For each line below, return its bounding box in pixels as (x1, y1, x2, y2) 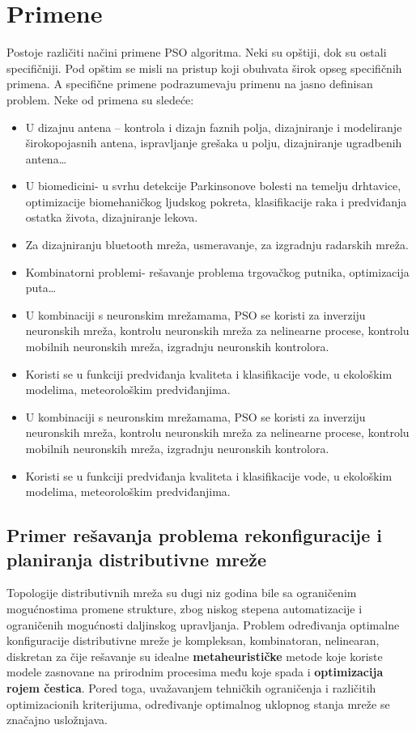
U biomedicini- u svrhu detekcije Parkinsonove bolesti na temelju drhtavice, (25, 177, 401, 194)
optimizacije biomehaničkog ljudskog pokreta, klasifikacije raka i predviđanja (25, 193, 407, 210)
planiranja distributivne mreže (6, 546, 267, 571)
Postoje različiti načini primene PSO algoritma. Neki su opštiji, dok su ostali (6, 44, 387, 61)
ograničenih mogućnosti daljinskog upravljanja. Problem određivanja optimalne (6, 616, 400, 633)
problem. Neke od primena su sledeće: (6, 91, 194, 108)
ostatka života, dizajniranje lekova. (25, 209, 198, 226)
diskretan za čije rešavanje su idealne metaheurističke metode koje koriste (6, 647, 383, 664)
